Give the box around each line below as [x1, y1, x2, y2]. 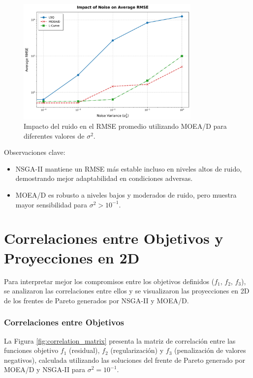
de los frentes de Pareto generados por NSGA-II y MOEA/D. [4, 295, 189, 305]
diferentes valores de [24, 130, 85, 141]
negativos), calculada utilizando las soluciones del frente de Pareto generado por [4, 354, 245, 365]
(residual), [69, 345, 100, 355]
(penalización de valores [174, 345, 246, 355]
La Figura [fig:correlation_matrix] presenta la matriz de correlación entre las [4, 335, 236, 346]
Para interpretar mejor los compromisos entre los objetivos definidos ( [4, 276, 215, 286]
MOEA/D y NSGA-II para [4, 364, 86, 375]
